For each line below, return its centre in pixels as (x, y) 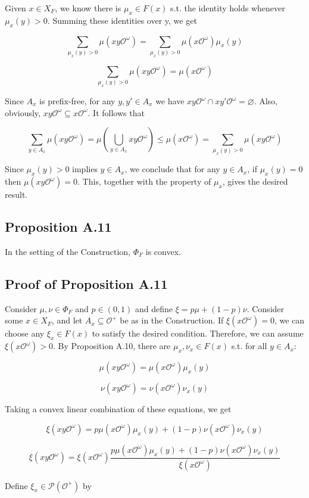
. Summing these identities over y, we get (122, 20)
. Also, (266, 101)
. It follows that (116, 112)
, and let (67, 320)
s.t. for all (249, 346)
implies (85, 169)
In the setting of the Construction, (68, 252)
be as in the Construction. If (172, 320)
